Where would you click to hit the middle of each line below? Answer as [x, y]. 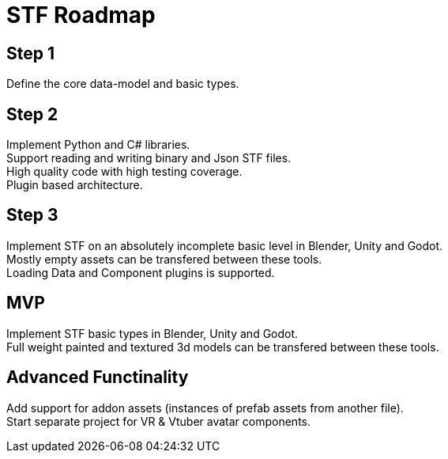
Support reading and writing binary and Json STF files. [149, 158]
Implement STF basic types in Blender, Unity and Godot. [152, 333]
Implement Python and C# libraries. [98, 145]
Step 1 [31, 53]
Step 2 [32, 114]
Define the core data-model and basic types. [123, 84]
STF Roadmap [81, 15]
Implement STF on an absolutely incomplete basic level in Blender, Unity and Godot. [225, 245]
